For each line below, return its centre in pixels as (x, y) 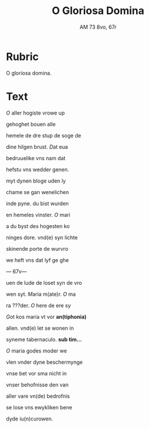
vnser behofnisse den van (37, 385)
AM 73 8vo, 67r (98, 27)
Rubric (22, 56)
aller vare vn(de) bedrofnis (38, 396)
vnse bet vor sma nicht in (36, 373)
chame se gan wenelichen (37, 192)
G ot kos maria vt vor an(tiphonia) (46, 316)
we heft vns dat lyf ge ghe (37, 260)
